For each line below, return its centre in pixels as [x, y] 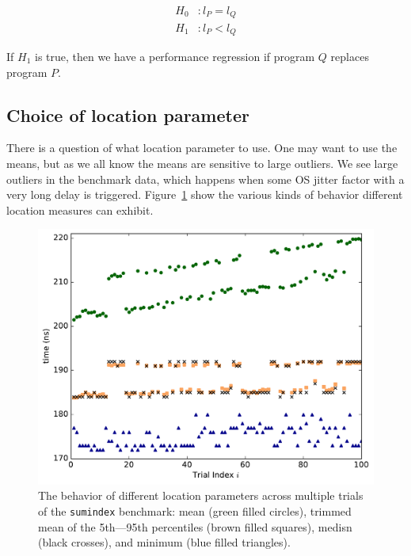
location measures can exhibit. [80, 209]
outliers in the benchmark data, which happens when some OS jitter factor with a [205, 179]
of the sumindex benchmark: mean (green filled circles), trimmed [195, 511]
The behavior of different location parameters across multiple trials [201, 495]
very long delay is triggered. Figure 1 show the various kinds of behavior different [205, 194]
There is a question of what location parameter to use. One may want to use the [202, 148]
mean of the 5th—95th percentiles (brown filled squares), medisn [195, 526]
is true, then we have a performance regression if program [175, 56]
